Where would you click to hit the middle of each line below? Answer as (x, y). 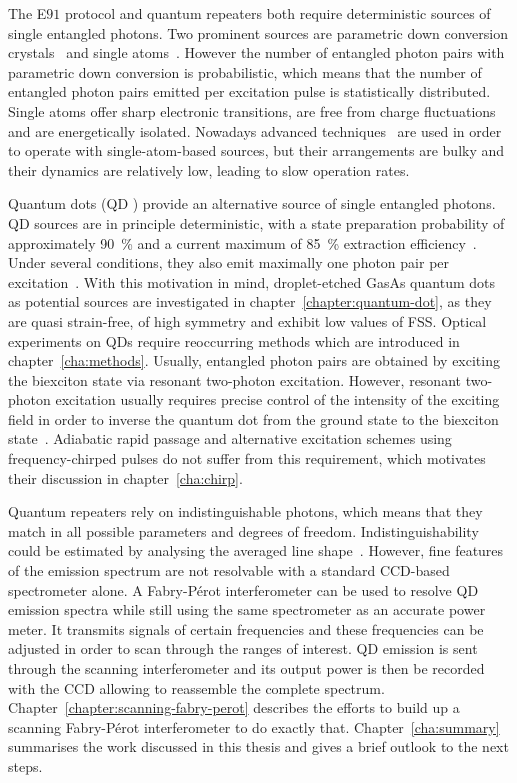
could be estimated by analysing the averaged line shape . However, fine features (256, 550)
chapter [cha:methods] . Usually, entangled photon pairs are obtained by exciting (254, 360)
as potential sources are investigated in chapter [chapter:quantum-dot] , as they (250, 301)
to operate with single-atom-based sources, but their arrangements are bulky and (256, 150)
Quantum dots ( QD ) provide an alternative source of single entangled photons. (252, 203)
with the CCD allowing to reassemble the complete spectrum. (196, 687)
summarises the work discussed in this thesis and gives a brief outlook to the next (258, 746)
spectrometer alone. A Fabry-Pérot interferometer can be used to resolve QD (243, 589)
